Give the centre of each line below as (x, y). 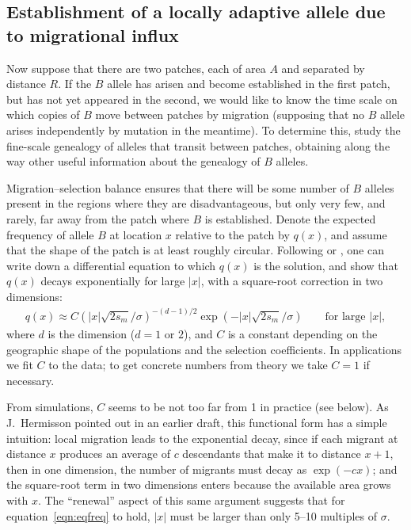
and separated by (323, 68)
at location (136, 234)
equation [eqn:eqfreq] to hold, (78, 515)
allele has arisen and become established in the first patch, (249, 84)
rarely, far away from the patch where (98, 218)
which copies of (43, 114)
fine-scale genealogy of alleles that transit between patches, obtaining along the (198, 145)
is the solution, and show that (326, 265)
